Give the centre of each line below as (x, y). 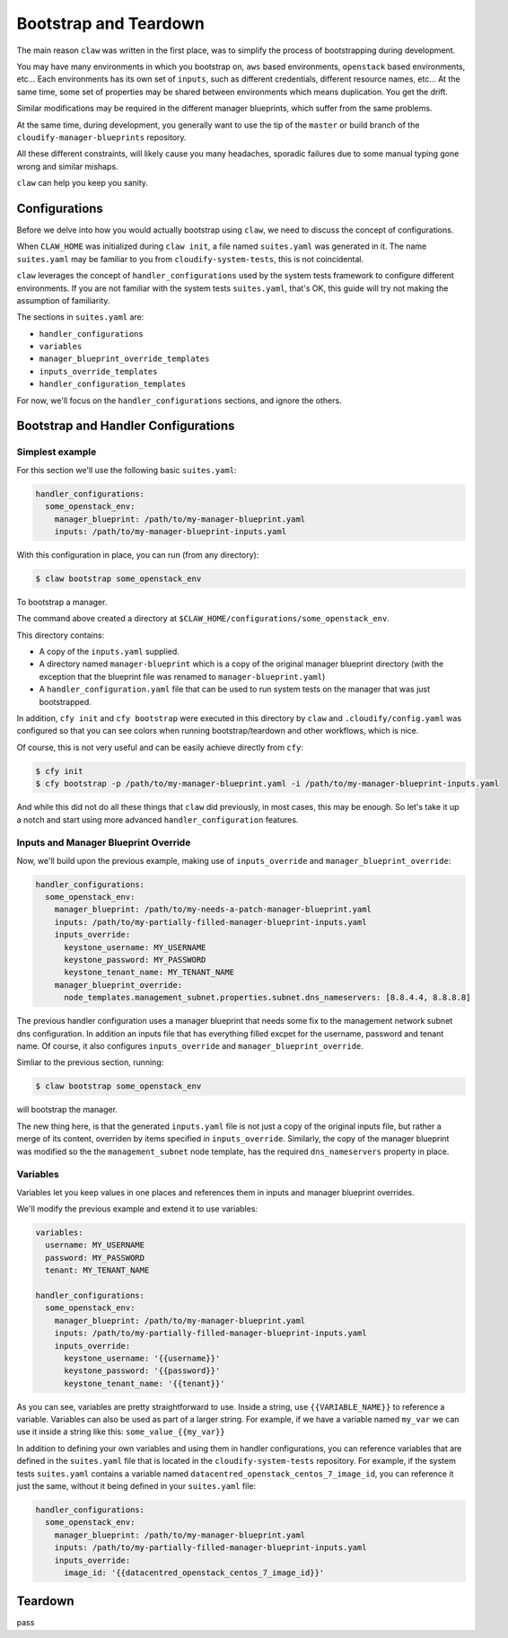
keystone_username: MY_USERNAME (135, 947)
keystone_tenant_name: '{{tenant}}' (145, 1383)
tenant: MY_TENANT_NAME (97, 1270)
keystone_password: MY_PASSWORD (135, 960)
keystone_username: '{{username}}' (142, 1358)
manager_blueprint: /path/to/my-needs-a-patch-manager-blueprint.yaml (213, 910)
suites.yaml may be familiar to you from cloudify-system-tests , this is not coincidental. (190, 259)
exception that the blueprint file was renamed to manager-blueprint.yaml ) (182, 676)
